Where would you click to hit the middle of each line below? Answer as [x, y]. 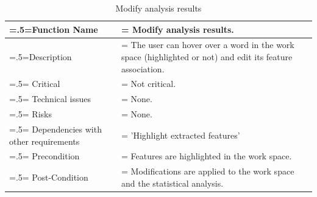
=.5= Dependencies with [55, 129]
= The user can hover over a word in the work [208, 45]
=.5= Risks [30, 114]
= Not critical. [149, 84]
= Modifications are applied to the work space [208, 171]
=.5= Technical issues [50, 99]
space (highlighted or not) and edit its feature [207, 57]
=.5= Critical [35, 84]
